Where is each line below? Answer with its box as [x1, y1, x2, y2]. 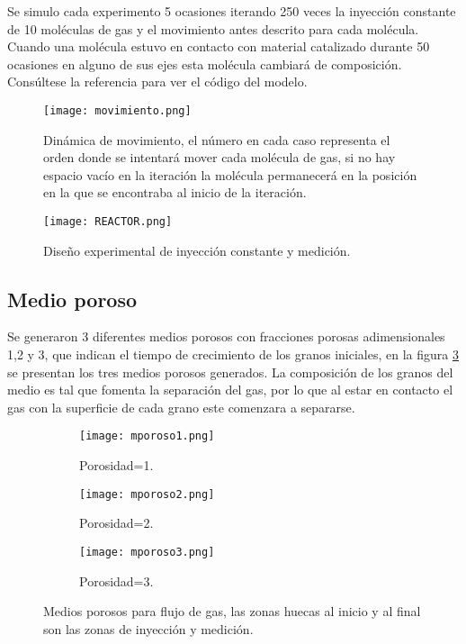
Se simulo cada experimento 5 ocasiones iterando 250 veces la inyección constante [7, 2, 456, 20]
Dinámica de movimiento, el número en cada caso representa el [43, 130, 390, 149]
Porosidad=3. [79, 571, 154, 590]
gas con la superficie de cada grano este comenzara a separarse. [7, 397, 355, 416]
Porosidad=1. [79, 456, 154, 475]
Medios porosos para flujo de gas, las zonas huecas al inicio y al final [43, 602, 421, 621]
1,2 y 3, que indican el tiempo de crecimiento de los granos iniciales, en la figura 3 [7, 345, 459, 364]
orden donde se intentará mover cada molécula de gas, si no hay [43, 148, 396, 167]
